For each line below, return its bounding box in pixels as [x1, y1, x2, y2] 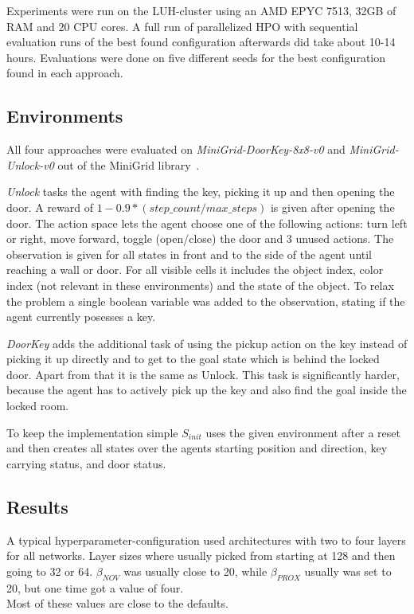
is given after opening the [270, 198, 395, 215]
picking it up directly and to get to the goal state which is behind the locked [6, 350, 380, 367]
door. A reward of [6, 198, 94, 215]
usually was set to [304, 562, 392, 579]
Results [6, 494, 68, 518]
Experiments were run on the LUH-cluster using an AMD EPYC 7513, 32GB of [6, 2, 396, 18]
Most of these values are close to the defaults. [6, 595, 228, 612]
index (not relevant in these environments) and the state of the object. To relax [6, 276, 394, 293]
